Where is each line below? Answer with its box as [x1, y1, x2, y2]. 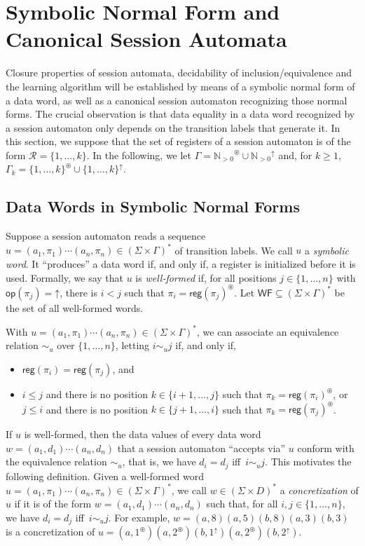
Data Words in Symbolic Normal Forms [6, 196, 300, 217]
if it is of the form [14, 496, 92, 511]
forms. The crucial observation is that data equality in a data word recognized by [6, 107, 355, 121]
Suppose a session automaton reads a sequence [6, 228, 206, 243]
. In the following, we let [86, 147, 192, 162]
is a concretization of [6, 524, 95, 539]
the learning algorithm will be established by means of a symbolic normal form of [6, 79, 355, 93]
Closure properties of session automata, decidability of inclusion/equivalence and [6, 65, 352, 80]
